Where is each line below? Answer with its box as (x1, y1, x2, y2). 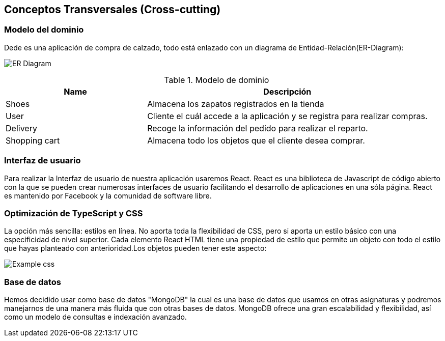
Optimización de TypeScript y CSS (4, 208, 143, 218)
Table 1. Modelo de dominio (164, 74, 269, 85)
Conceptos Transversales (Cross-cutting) (4, 3, 221, 16)
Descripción (263, 86, 312, 97)
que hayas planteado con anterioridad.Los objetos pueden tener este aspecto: (4, 244, 267, 253)
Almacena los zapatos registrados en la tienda (147, 98, 324, 109)
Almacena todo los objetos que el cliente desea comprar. (147, 135, 365, 146)
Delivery (6, 123, 37, 133)
